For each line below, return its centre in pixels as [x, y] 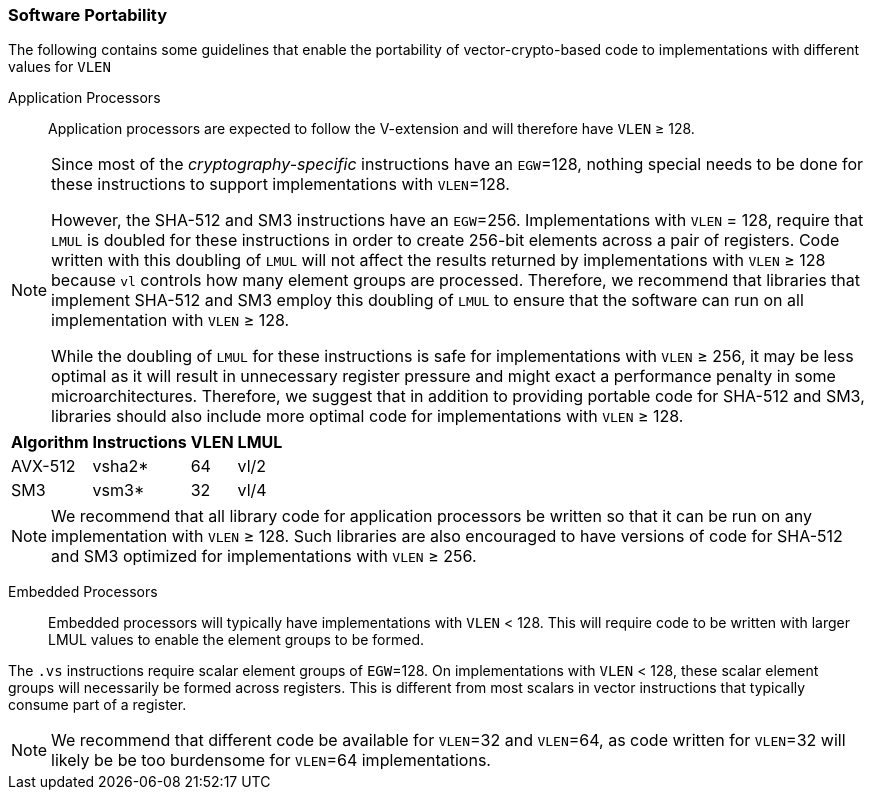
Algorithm [50, 442]
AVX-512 [43, 466]
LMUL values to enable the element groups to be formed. [236, 640]
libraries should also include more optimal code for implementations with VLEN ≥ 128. [367, 416]
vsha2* [120, 466]
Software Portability [88, 15]
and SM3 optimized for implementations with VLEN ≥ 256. [264, 556]
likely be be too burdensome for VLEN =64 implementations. [271, 760]
